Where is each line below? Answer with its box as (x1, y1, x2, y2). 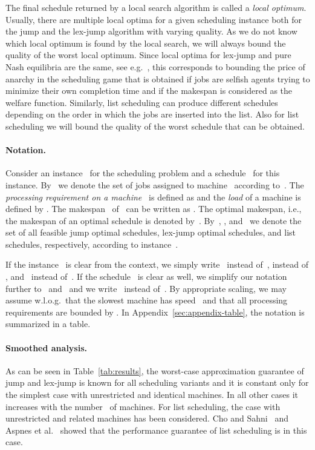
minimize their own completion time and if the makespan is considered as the (5, 84, 293, 97)
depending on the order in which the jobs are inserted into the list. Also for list (5, 108, 299, 121)
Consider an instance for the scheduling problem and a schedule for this (5, 167, 280, 179)
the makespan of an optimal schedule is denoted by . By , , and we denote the (5, 214, 302, 227)
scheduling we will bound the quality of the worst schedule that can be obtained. (5, 119, 305, 132)
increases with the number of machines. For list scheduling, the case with (5, 400, 281, 412)
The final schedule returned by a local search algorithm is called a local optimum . (5, 1, 307, 13)
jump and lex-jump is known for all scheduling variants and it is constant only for (5, 376, 309, 389)
